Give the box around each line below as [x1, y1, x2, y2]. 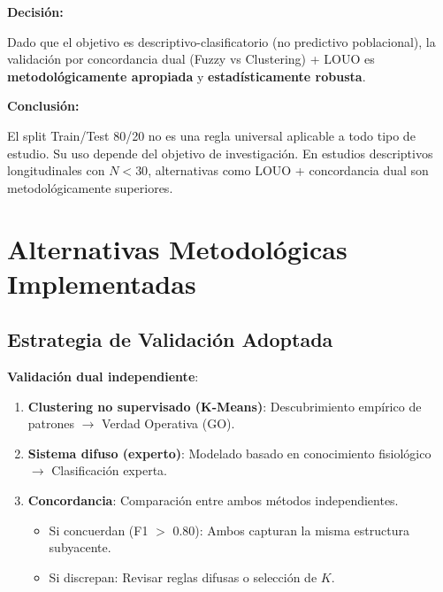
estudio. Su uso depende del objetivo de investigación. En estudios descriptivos [7, 143, 433, 162]
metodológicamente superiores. [7, 178, 173, 196]
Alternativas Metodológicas [7, 230, 348, 266]
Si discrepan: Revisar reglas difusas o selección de [49, 567, 317, 586]
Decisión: [7, 3, 64, 20]
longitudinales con [7, 161, 105, 180]
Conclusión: [7, 96, 80, 115]
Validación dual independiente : [7, 367, 199, 386]
